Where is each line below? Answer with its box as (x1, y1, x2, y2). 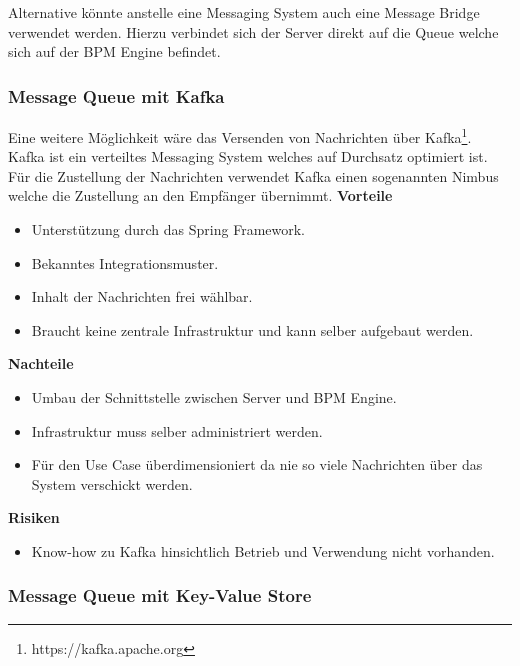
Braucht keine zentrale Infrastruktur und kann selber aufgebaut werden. (31, 319, 474, 340)
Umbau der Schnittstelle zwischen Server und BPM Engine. (31, 387, 397, 407)
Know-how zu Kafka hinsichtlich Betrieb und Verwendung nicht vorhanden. (31, 540, 495, 561)
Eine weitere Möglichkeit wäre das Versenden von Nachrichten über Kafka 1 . (8, 124, 472, 147)
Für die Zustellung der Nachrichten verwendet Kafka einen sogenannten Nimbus (8, 165, 499, 186)
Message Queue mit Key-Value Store (8, 583, 312, 608)
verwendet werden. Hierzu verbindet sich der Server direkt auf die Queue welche (8, 21, 499, 42)
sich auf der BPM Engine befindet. (8, 41, 221, 62)
